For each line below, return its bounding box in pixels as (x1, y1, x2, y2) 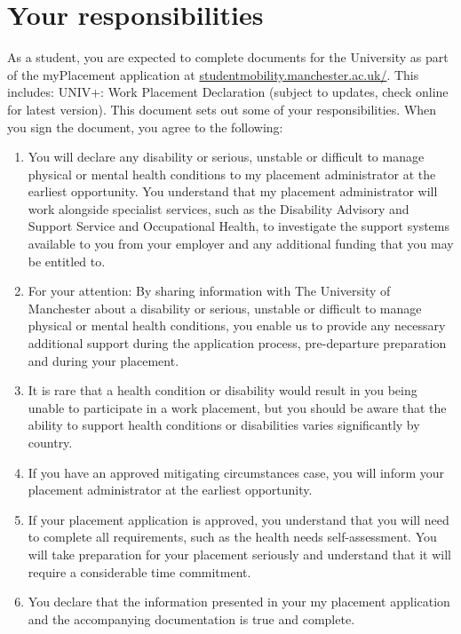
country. (28, 433, 73, 451)
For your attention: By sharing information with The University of (28, 281, 391, 300)
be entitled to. (28, 251, 106, 270)
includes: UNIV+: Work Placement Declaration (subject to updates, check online (7, 83, 449, 101)
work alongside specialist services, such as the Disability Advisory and (28, 199, 409, 218)
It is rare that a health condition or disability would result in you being (28, 381, 417, 400)
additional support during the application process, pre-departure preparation (28, 334, 447, 353)
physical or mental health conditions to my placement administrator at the (28, 164, 436, 183)
